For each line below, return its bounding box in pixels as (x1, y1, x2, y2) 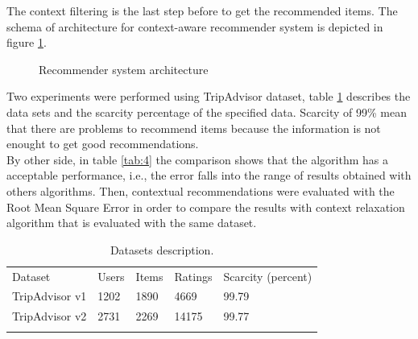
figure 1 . (6, 34, 47, 51)
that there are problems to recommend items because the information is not (6, 119, 381, 136)
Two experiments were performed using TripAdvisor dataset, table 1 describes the (6, 88, 411, 105)
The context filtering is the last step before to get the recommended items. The (6, 2, 398, 19)
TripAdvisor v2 (12, 308, 87, 325)
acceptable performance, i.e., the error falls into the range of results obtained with (6, 167, 412, 184)
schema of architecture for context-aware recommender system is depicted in (6, 18, 383, 35)
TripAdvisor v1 (12, 287, 87, 304)
